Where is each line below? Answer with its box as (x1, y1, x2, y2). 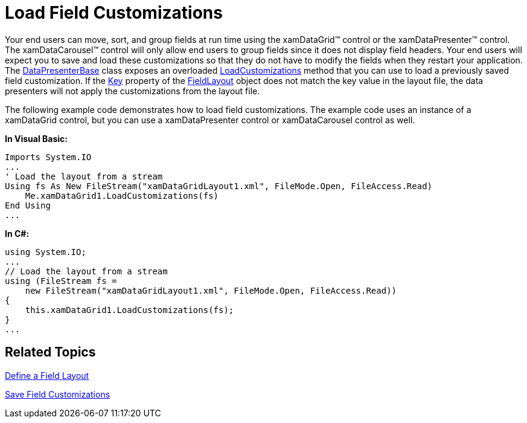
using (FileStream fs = (5, 276, 117, 286)
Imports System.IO (5, 152, 92, 162)
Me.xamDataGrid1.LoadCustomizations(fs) (25, 190, 219, 201)
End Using (5, 200, 51, 210)
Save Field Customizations (5, 389, 110, 399)
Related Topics (5, 344, 96, 360)
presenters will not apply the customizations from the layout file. (5, 85, 260, 96)
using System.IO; (5, 247, 86, 257)
